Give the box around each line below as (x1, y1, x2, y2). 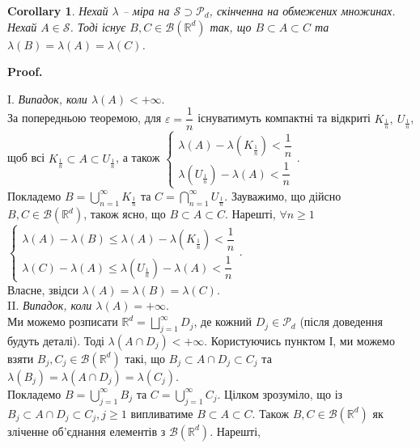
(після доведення (299, 313, 383, 330)
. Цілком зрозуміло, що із (217, 385, 343, 402)
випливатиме (130, 404, 193, 421)
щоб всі (7, 149, 45, 166)
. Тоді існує (70, 18, 126, 35)
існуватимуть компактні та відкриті (197, 109, 371, 126)
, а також (116, 149, 160, 166)
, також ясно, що (83, 205, 166, 222)
